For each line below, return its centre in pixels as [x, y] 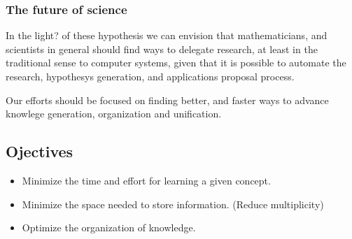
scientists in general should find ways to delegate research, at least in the [162, 49]
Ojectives [40, 151]
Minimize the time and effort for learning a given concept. [146, 180]
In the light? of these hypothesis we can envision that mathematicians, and [167, 35]
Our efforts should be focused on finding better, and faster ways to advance [167, 100]
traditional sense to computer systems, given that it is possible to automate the [176, 63]
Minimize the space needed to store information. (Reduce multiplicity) [173, 204]
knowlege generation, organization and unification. [114, 114]
